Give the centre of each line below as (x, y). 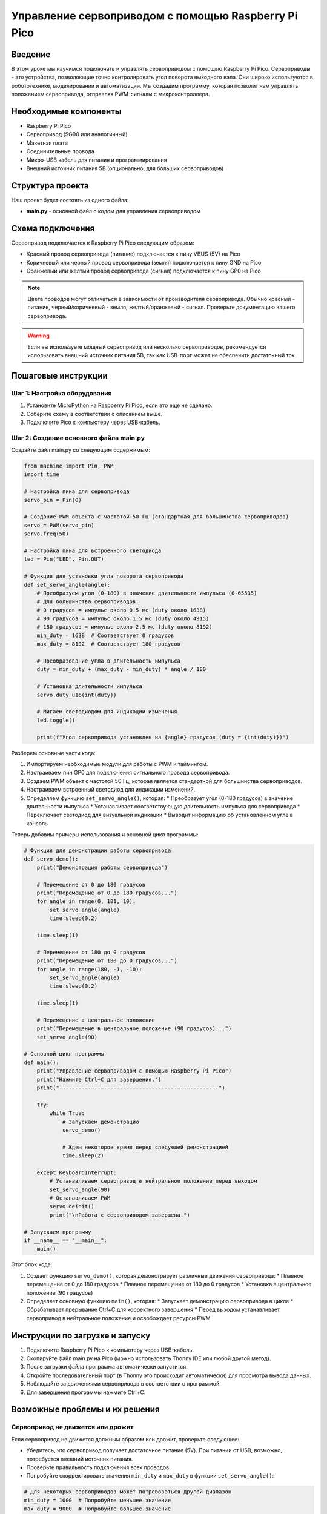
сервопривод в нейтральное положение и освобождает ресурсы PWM (119, 1318)
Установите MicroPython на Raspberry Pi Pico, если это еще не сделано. (119, 405)
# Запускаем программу (58, 1232)
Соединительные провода (61, 151)
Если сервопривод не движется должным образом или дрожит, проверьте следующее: (125, 1439)
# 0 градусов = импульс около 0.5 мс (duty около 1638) (121, 610)
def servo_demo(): (51, 859)
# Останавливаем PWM (80, 1198)
